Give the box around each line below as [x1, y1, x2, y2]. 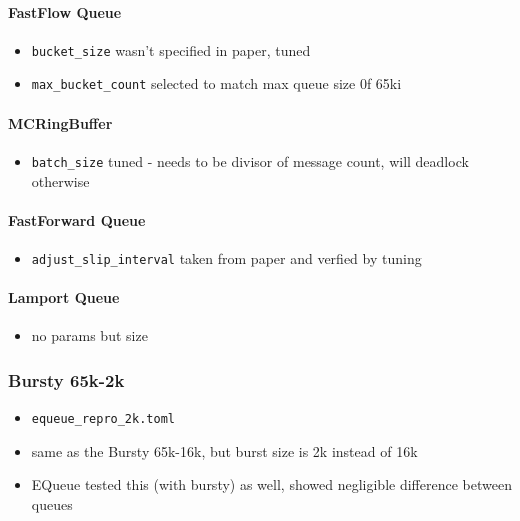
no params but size [31, 325, 148, 346]
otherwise [31, 170, 90, 191]
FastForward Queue [8, 209, 146, 230]
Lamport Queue [8, 287, 120, 308]
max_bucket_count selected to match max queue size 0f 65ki [31, 73, 402, 94]
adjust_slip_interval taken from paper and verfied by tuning [31, 247, 422, 268]
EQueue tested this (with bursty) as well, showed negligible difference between [31, 474, 512, 495]
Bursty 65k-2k [8, 367, 125, 392]
